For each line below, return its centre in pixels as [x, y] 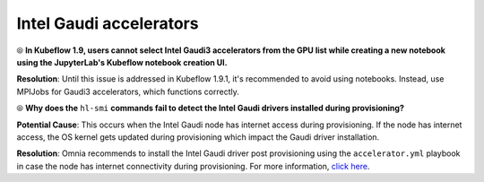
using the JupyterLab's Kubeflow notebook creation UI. [122, 62]
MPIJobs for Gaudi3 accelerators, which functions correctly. [128, 91]
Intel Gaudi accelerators [108, 23]
